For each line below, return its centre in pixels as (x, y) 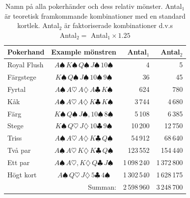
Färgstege (22, 77)
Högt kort (22, 174)
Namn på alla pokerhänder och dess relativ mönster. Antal (94, 6)
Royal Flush (26, 65)
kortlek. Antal (38, 25)
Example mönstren (84, 52)
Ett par (19, 162)
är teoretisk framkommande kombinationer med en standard (95, 15)
